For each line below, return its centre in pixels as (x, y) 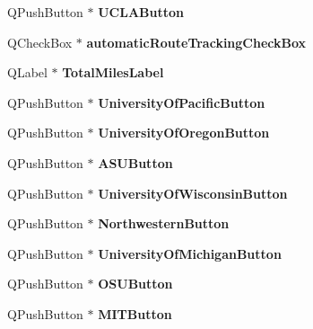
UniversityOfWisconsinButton (193, 193)
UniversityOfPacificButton (182, 102)
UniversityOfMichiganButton (190, 253)
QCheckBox (40, 42)
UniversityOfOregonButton (184, 133)
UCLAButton (141, 12)
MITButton (135, 313)
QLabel (27, 72)
